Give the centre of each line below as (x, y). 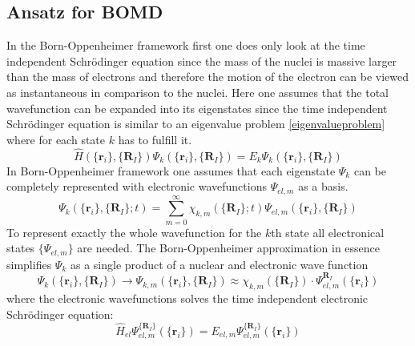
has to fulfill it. (155, 139)
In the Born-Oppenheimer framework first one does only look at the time (186, 45)
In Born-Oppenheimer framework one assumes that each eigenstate (171, 170)
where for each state (56, 139)
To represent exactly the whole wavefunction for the (134, 232)
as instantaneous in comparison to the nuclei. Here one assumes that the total (197, 92)
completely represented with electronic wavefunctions (137, 186)
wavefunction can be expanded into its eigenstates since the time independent (197, 108)
